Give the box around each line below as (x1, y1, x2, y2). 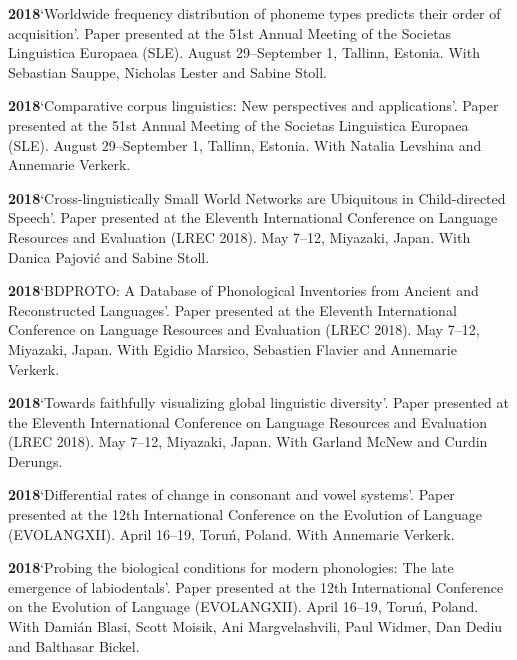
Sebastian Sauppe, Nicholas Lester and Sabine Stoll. (8, 61, 328, 82)
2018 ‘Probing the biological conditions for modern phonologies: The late (8, 557, 454, 578)
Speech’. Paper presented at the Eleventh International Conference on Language (8, 207, 498, 228)
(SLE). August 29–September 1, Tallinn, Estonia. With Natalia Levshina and (8, 134, 482, 155)
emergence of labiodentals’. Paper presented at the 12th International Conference (8, 576, 504, 597)
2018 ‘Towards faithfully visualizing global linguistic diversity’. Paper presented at (8, 392, 509, 413)
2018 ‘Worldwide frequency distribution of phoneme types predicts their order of (8, 3, 501, 23)
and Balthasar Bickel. (8, 635, 140, 656)
